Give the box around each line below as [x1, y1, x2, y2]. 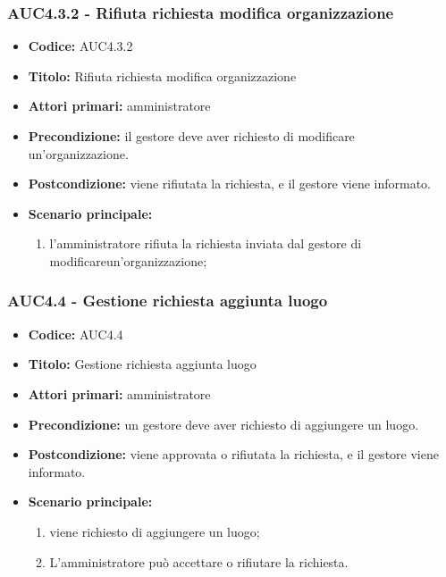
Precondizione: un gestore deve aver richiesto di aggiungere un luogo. [28, 414, 419, 433]
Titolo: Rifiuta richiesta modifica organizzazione [28, 66, 297, 85]
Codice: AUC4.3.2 [28, 37, 133, 55]
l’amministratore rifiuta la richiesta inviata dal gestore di [49, 234, 362, 253]
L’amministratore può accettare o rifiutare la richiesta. [49, 552, 349, 571]
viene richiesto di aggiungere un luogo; [49, 522, 260, 540]
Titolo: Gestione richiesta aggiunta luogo [28, 355, 257, 373]
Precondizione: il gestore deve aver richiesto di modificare [28, 127, 355, 145]
